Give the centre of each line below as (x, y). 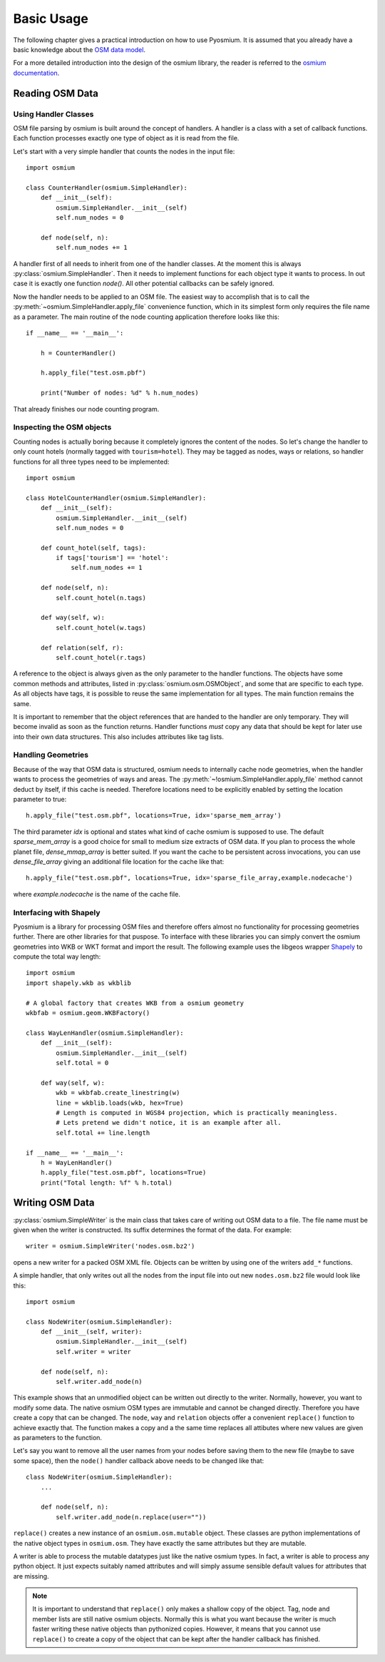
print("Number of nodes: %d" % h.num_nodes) (119, 393)
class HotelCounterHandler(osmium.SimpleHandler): (116, 498)
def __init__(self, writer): (91, 1332)
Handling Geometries (51, 755)
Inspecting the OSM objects (62, 427)
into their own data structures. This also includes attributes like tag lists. (119, 736)
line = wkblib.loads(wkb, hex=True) (120, 1103)
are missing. (31, 1576)
